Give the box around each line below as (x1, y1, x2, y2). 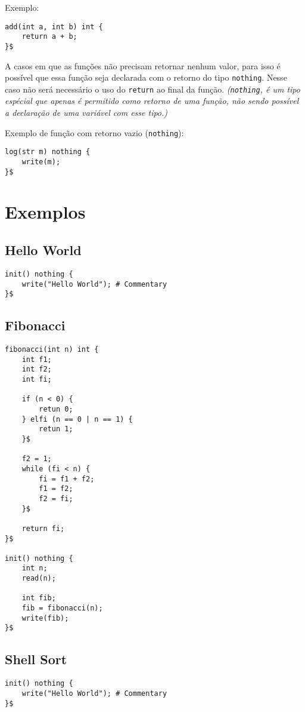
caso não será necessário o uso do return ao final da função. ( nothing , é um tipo (5, 82, 300, 95)
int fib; (21, 594, 56, 603)
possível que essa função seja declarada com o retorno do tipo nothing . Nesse (5, 71, 287, 84)
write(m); (21, 157, 61, 166)
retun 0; (39, 404, 73, 413)
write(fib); (21, 613, 69, 622)
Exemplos (5, 200, 86, 224)
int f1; (21, 355, 52, 364)
